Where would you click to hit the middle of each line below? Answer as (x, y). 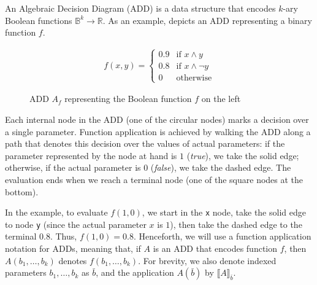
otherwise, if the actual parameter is (73, 167)
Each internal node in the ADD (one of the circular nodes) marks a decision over (157, 119)
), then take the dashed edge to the (236, 224)
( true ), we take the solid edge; (243, 155)
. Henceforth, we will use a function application (223, 236)
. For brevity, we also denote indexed (207, 260)
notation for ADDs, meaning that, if (73, 248)
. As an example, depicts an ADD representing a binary (207, 20)
